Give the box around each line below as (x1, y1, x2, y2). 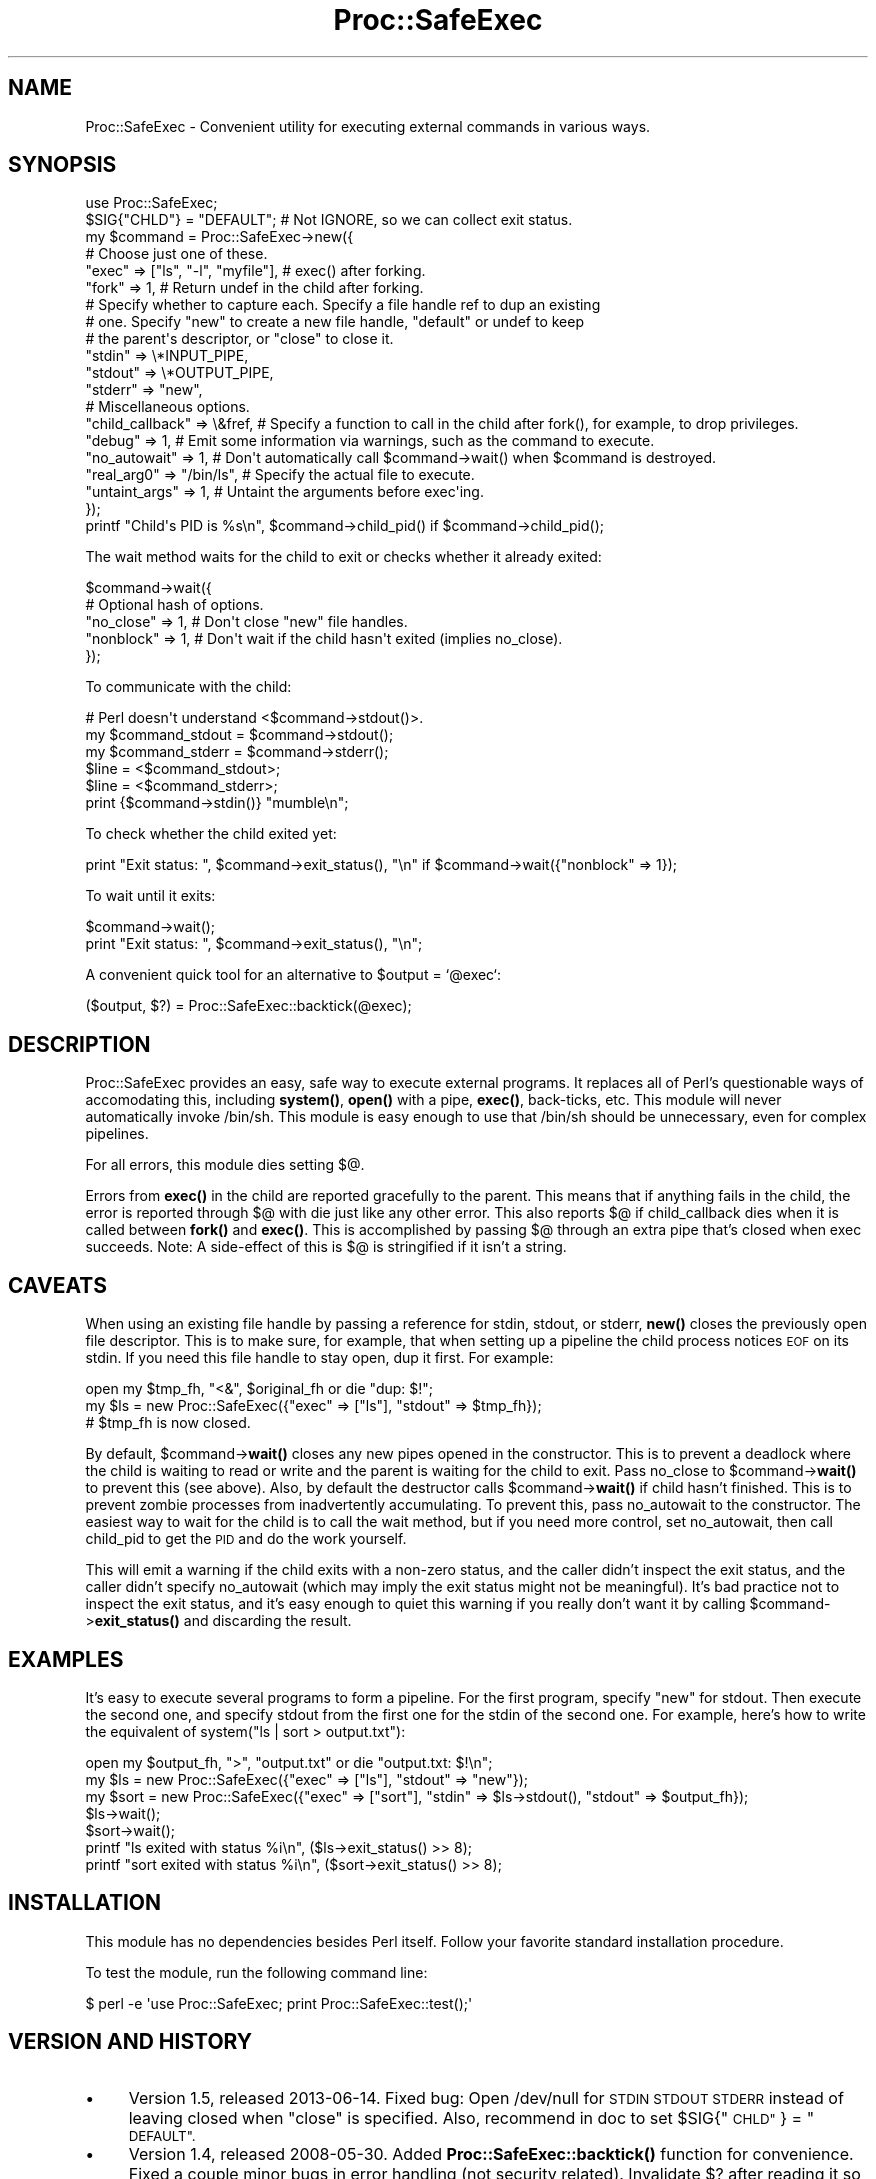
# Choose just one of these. (85, 245, 268, 263)
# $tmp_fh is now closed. (85, 1414, 251, 1432)
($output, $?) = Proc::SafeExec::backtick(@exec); (85, 997, 412, 1015)
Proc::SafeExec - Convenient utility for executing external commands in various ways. (85, 117, 651, 135)
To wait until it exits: (85, 887, 216, 905)
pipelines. (85, 1125, 149, 1143)
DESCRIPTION (8, 1031, 151, 1057)
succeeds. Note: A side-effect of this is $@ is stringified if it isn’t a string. (85, 1238, 567, 1256)
